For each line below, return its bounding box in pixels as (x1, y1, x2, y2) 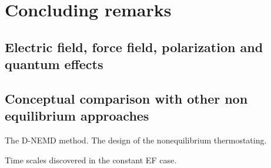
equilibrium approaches (5, 107, 149, 125)
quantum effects (5, 55, 103, 73)
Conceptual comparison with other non (5, 89, 248, 107)
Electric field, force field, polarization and (5, 37, 263, 56)
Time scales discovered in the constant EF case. (5, 153, 177, 166)
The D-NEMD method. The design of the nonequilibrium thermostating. (5, 134, 267, 146)
